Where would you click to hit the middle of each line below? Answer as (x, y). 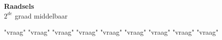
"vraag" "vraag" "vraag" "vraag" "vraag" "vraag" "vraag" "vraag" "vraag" (111, 32)
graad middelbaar (41, 15)
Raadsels (19, 6)
